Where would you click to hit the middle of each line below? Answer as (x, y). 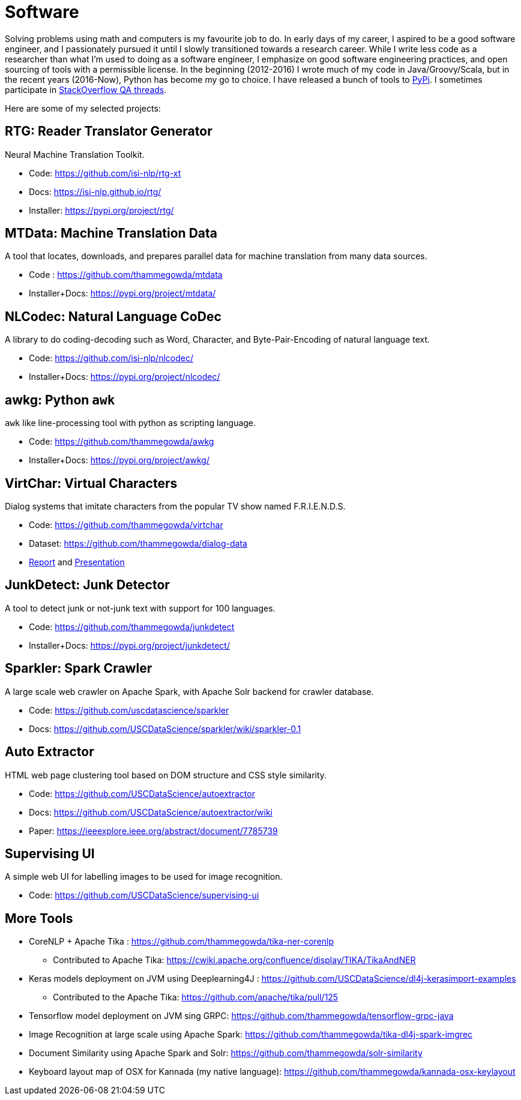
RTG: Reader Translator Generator (109, 131)
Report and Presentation (77, 562)
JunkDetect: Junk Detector (87, 585)
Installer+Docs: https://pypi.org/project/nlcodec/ (125, 377)
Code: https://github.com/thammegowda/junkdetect (132, 627)
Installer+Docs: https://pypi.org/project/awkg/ (119, 460)
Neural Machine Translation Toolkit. (75, 154)
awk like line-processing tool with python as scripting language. (131, 423)
